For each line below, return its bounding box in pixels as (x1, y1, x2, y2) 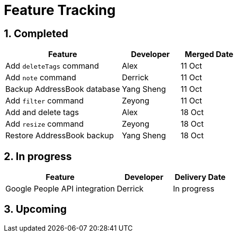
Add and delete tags (5, 107, 79, 118)
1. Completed (4, 27, 68, 40)
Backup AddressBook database (5, 84, 120, 94)
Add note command (5, 73, 76, 83)
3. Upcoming (4, 203, 67, 216)
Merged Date (185, 49, 234, 59)
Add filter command (5, 96, 84, 106)
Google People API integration (5, 184, 115, 194)
